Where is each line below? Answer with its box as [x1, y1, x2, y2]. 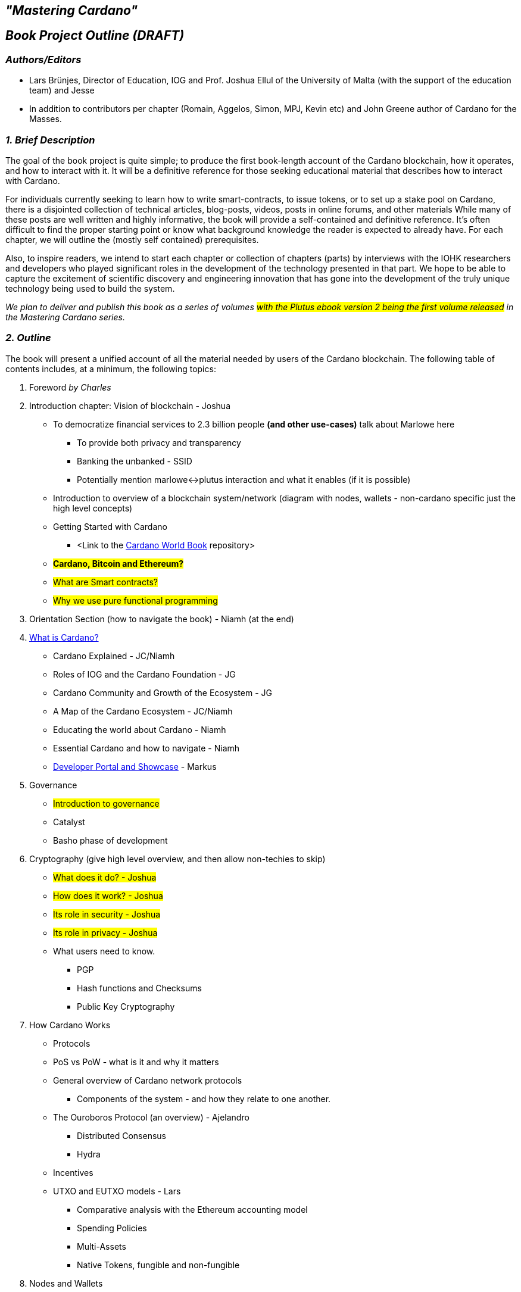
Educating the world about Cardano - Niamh [53, 724, 226, 735]
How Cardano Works [29, 1019, 111, 1030]
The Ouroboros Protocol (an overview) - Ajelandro [53, 1112, 249, 1122]
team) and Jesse [29, 85, 95, 96]
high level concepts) [53, 503, 133, 513]
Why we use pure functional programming [53, 595, 218, 606]
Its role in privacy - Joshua [53, 927, 158, 938]
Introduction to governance [53, 798, 160, 809]
